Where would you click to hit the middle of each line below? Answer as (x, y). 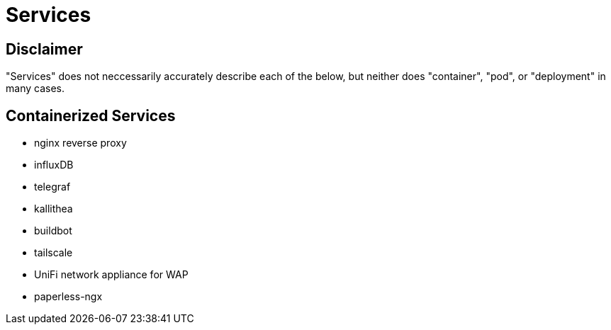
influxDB (54, 165)
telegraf (52, 187)
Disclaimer (44, 49)
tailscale (54, 253)
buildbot (53, 231)
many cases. (35, 89)
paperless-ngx (68, 297)
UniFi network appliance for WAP (111, 275)
